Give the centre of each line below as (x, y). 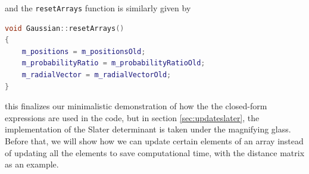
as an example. (32, 164)
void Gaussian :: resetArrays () (65, 28)
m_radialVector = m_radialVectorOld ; (96, 75)
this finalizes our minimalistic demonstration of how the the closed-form (136, 106)
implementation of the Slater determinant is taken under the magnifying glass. (148, 129)
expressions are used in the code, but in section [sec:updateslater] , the (132, 117)
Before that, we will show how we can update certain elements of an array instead (154, 141)
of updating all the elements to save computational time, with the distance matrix (155, 152)
